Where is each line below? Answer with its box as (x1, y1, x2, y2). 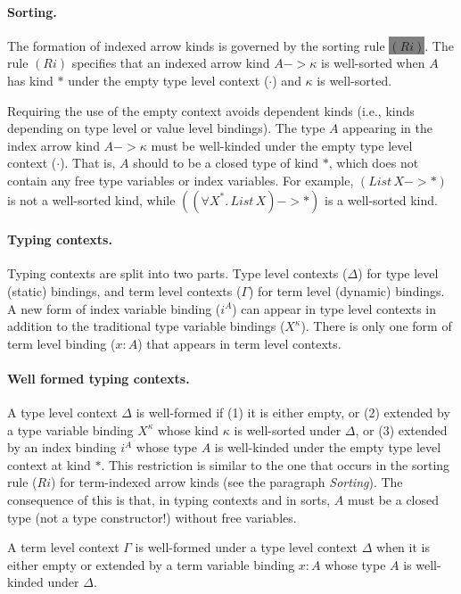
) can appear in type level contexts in (232, 299, 437, 318)
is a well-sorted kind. (324, 190, 438, 209)
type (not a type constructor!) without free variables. (7, 507, 297, 526)
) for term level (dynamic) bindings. (249, 281, 445, 300)
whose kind (157, 420, 219, 439)
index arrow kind (7, 136, 100, 154)
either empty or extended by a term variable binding (7, 555, 295, 573)
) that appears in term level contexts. (137, 334, 342, 352)
